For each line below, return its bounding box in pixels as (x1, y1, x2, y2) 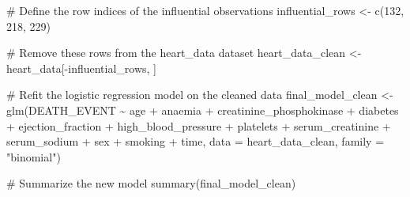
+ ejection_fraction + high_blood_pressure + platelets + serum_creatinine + (6, 117, 391, 134)
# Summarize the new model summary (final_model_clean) (6, 175, 296, 191)
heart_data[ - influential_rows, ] (6, 59, 156, 76)
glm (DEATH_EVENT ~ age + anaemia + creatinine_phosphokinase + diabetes (6, 101, 399, 118)
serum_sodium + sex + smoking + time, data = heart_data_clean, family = (6, 133, 385, 150)
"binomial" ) (6, 148, 61, 165)
